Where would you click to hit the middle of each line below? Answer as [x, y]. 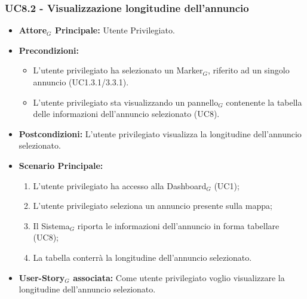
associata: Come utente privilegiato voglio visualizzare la [179, 277]
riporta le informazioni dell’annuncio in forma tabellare [178, 225]
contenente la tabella [264, 102]
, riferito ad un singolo [248, 70]
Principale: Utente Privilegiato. [115, 30]
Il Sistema [51, 225]
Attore [33, 30]
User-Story [42, 277]
